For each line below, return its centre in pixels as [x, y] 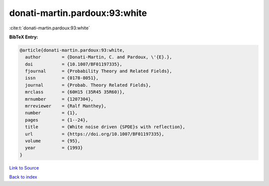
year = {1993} [54, 148]
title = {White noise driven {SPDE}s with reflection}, [105, 127]
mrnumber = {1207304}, [59, 99]
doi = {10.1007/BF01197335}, [74, 64]
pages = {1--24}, [57, 120]
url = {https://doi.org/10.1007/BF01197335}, [95, 134]
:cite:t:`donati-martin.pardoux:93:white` [50, 28]
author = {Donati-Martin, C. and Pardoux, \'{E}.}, [99, 57]
